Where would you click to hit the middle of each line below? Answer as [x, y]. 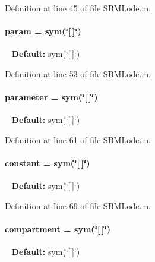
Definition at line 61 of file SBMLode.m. [78, 139]
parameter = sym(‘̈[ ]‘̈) [51, 97]
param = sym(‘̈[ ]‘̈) [43, 31]
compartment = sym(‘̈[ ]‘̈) [58, 229]
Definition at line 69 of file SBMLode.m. [78, 205]
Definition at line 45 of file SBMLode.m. [78, 8]
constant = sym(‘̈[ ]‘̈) [48, 163]
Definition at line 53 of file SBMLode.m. [78, 73]
